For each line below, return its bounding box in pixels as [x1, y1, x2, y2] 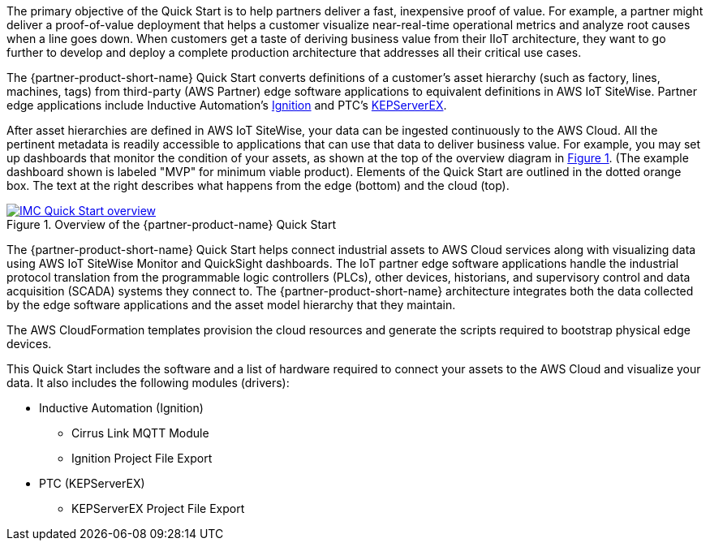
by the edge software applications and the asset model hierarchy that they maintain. [6, 298, 456, 312]
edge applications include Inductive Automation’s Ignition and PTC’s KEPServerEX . [6, 98, 447, 112]
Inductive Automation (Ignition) [39, 401, 204, 415]
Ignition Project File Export [71, 451, 213, 465]
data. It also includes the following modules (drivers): [6, 376, 290, 390]
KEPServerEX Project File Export [71, 502, 245, 515]
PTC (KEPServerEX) [39, 476, 145, 490]
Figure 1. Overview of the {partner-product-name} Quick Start [6, 218, 336, 231]
